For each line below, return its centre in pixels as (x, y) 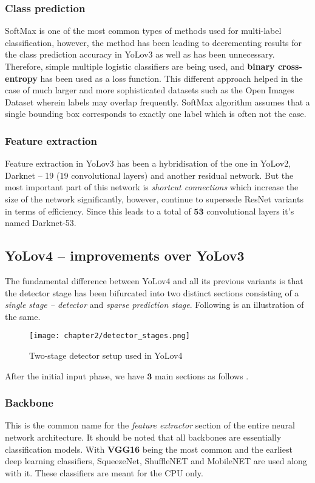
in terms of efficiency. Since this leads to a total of (98, 211)
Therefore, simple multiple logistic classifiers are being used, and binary (140, 66)
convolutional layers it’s (250, 211)
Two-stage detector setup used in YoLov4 (106, 355)
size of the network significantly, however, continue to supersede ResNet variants (154, 198)
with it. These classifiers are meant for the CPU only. (104, 472)
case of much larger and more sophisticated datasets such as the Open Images (150, 90)
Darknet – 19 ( (32, 175)
